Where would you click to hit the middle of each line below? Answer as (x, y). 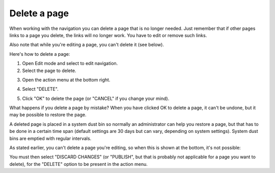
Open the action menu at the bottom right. (66, 80)
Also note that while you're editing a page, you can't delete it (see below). (87, 45)
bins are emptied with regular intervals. (50, 138)
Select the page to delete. (49, 71)
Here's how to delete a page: (40, 54)
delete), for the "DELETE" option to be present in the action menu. (78, 164)
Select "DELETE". (40, 89)
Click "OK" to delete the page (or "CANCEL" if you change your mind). (96, 98)
